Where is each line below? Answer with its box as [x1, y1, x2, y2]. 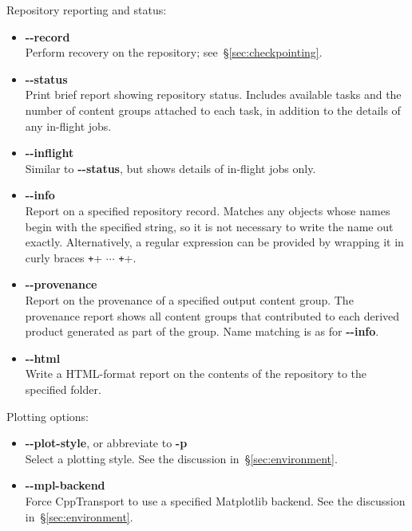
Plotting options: [6, 407, 89, 424]
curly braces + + [25, 249, 103, 265]
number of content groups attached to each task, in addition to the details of [25, 101, 401, 118]
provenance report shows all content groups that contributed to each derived [25, 307, 400, 324]
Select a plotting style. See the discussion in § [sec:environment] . [25, 450, 338, 466]
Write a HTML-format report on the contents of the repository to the [25, 365, 366, 382]
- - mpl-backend [25, 477, 105, 494]
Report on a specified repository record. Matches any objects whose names [25, 202, 390, 218]
